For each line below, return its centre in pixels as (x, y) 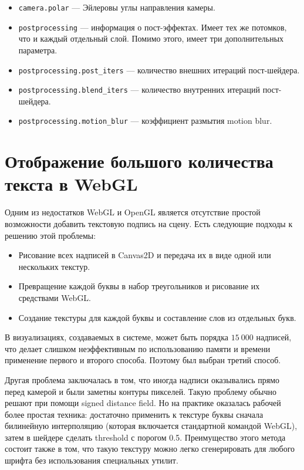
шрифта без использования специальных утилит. (92, 460)
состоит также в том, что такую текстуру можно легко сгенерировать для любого (150, 449)
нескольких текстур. (54, 266)
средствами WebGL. (55, 297)
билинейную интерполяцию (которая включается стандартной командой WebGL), (151, 426)
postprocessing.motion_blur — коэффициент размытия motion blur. (145, 121)
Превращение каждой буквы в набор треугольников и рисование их (139, 286)
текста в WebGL (71, 184)
